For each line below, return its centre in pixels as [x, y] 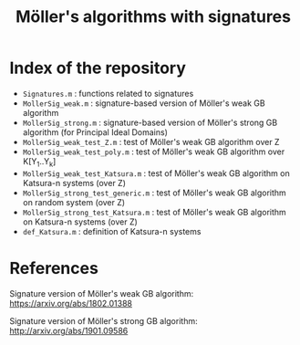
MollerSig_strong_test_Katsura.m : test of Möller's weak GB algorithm [155, 212]
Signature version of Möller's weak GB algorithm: [102, 293]
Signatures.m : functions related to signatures [108, 93]
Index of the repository [98, 68]
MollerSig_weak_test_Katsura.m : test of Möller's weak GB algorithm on [156, 173]
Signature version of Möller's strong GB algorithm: [103, 320]
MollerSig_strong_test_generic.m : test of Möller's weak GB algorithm [155, 193]
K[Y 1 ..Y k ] [39, 162]
